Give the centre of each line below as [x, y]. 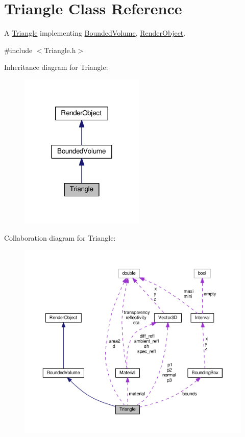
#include [18, 50]
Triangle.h [60, 50]
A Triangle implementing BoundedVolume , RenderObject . [95, 33]
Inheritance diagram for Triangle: [56, 67]
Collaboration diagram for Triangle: [60, 238]
